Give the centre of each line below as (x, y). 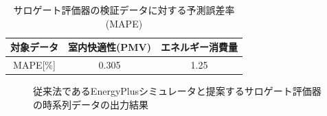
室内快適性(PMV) (110, 47)
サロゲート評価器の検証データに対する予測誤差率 (124, 10)
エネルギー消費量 (199, 47)
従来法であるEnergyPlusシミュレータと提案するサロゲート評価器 (177, 91)
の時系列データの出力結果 (91, 104)
